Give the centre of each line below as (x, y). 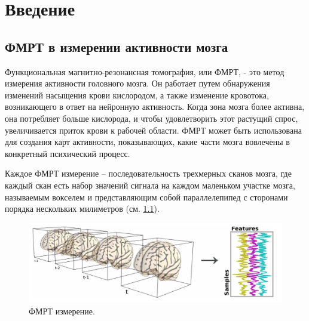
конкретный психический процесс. (68, 153)
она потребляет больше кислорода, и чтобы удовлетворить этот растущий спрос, (152, 118)
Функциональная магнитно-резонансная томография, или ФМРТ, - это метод (145, 71)
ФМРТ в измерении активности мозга (117, 46)
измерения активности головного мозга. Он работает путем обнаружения (137, 83)
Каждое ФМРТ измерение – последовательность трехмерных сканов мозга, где (148, 173)
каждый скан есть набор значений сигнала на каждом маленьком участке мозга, (150, 185)
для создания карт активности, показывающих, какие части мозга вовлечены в (147, 142)
